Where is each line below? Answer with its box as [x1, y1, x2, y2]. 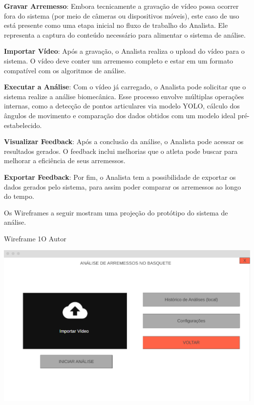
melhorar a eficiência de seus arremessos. [4, 155, 126, 166]
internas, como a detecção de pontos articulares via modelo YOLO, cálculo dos [4, 101, 240, 111]
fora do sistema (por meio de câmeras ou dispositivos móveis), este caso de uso [4, 10, 239, 21]
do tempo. [4, 191, 34, 201]
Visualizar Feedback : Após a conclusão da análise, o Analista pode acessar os [4, 136, 244, 147]
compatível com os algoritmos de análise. [4, 65, 126, 75]
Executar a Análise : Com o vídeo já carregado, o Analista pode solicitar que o [4, 82, 246, 92]
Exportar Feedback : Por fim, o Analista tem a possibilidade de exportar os [4, 171, 236, 182]
